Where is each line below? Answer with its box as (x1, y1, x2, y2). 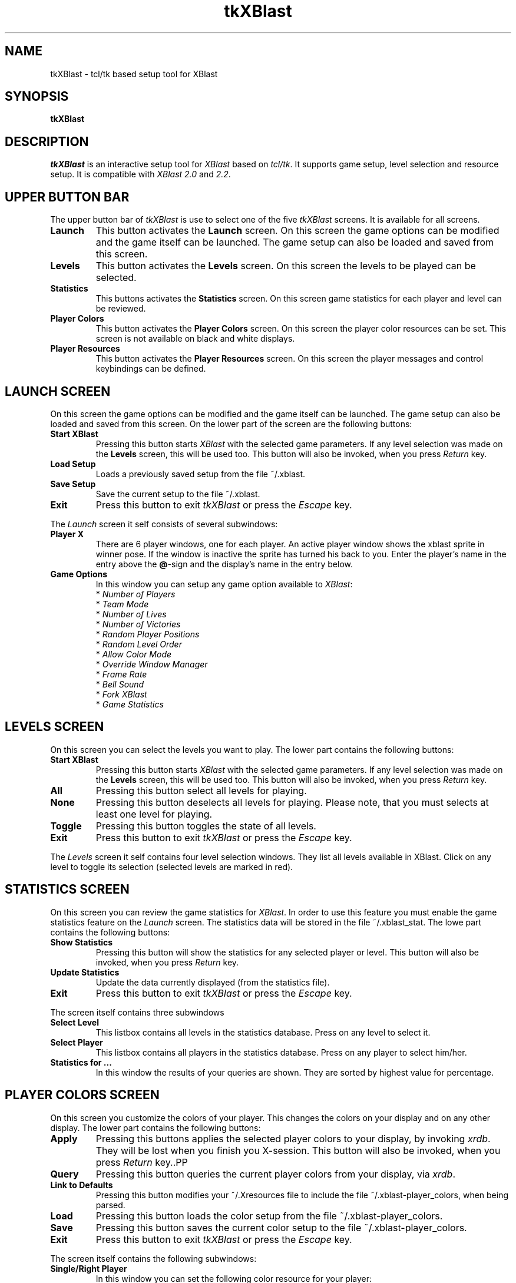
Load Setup (50, 458, 96, 469)
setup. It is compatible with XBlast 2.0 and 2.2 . (50, 169, 231, 180)
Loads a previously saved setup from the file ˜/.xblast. (95, 468, 306, 479)
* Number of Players (95, 588, 176, 599)
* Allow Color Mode (95, 649, 172, 659)
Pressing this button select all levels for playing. (95, 784, 307, 796)
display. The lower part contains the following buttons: (50, 1122, 261, 1133)
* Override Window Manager (95, 659, 208, 669)
